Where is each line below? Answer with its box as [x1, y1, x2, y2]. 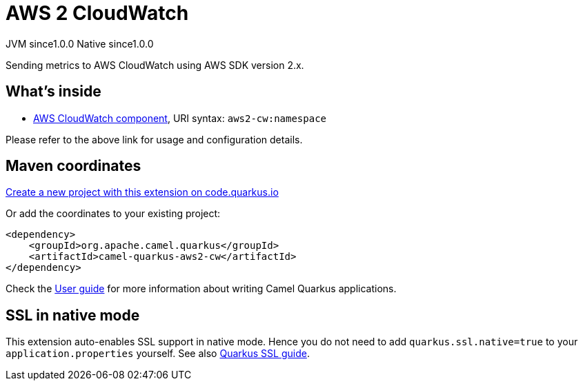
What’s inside [6, 83, 101, 101]
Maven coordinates [6, 157, 141, 175]
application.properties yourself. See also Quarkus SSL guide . [6, 347, 310, 360]
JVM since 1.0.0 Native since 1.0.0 [6, 37, 154, 50]
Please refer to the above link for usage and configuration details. [6, 133, 303, 145]
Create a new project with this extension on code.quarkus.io [6, 186, 279, 199]
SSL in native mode [6, 306, 140, 324]
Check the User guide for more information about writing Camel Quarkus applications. [6, 283, 397, 295]
